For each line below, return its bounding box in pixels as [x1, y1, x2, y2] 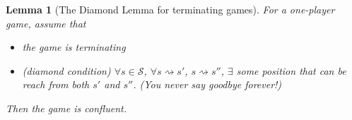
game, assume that [6, 16, 86, 30]
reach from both [22, 77, 90, 92]
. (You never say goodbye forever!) [133, 77, 282, 92]
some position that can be [236, 63, 346, 78]
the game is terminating [22, 40, 126, 54]
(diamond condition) [22, 63, 111, 78]
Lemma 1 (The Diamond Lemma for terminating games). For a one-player [6, 2, 335, 16]
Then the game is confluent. [6, 100, 127, 115]
